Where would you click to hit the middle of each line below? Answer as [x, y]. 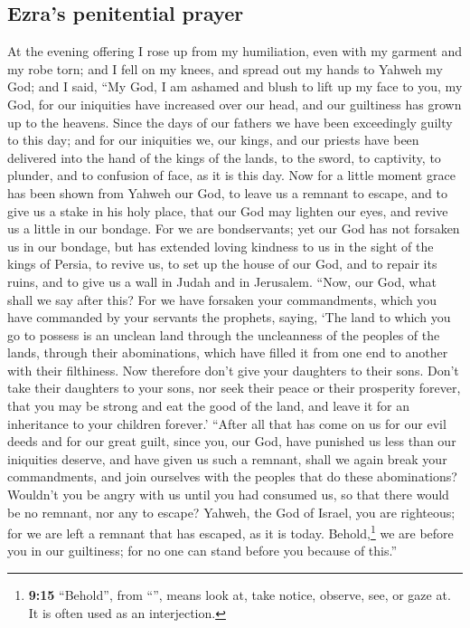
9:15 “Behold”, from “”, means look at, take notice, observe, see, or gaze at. [240, 595]
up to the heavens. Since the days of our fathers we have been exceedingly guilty [230, 122]
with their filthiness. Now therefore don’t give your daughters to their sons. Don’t [233, 370]
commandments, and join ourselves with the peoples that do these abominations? [232, 476]
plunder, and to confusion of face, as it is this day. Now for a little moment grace [231, 175]
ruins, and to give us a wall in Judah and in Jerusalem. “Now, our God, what [222, 281]
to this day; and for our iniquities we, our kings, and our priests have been [213, 140]
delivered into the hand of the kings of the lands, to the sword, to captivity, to [224, 157]
